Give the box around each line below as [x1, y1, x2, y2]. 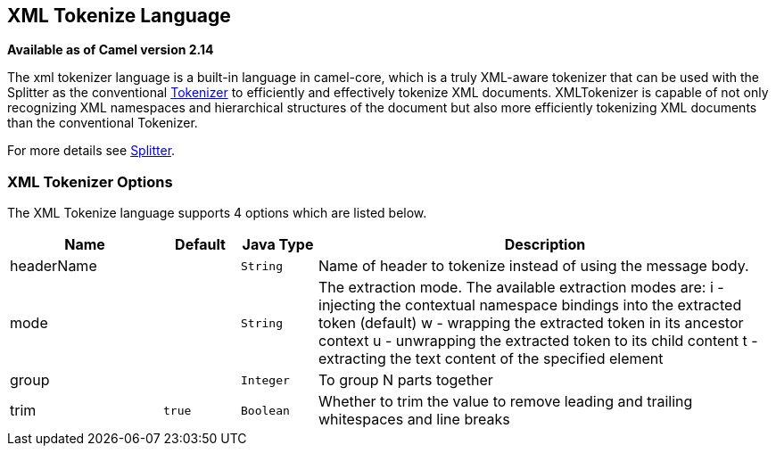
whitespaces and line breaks [318, 410, 510, 429]
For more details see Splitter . [7, 143, 176, 159]
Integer [241, 373, 290, 387]
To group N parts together [318, 371, 493, 390]
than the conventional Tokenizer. [7, 115, 198, 131]
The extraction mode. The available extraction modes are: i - [318, 278, 724, 297]
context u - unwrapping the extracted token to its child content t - [318, 332, 758, 350]
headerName [10, 257, 97, 276]
